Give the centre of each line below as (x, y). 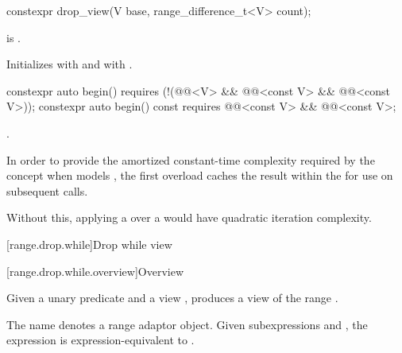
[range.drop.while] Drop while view (89, 244)
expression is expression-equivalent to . (100, 340)
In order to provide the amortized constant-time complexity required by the (191, 159)
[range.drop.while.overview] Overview (95, 271)
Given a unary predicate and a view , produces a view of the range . (172, 298)
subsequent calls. (47, 190)
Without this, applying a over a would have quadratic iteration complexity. (189, 217)
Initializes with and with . (70, 64)
